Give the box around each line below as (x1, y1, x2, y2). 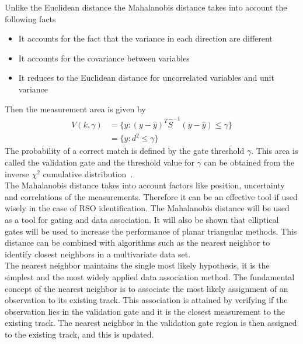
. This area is (251, 145, 298, 157)
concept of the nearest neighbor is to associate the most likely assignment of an (5, 282, 288, 294)
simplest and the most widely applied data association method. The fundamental (5, 270, 295, 283)
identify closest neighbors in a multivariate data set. (5, 247, 191, 260)
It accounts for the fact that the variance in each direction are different (18, 32, 273, 44)
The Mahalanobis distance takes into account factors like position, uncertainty (5, 179, 285, 191)
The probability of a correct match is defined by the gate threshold (5, 145, 245, 157)
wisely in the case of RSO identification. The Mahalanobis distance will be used (5, 202, 290, 214)
